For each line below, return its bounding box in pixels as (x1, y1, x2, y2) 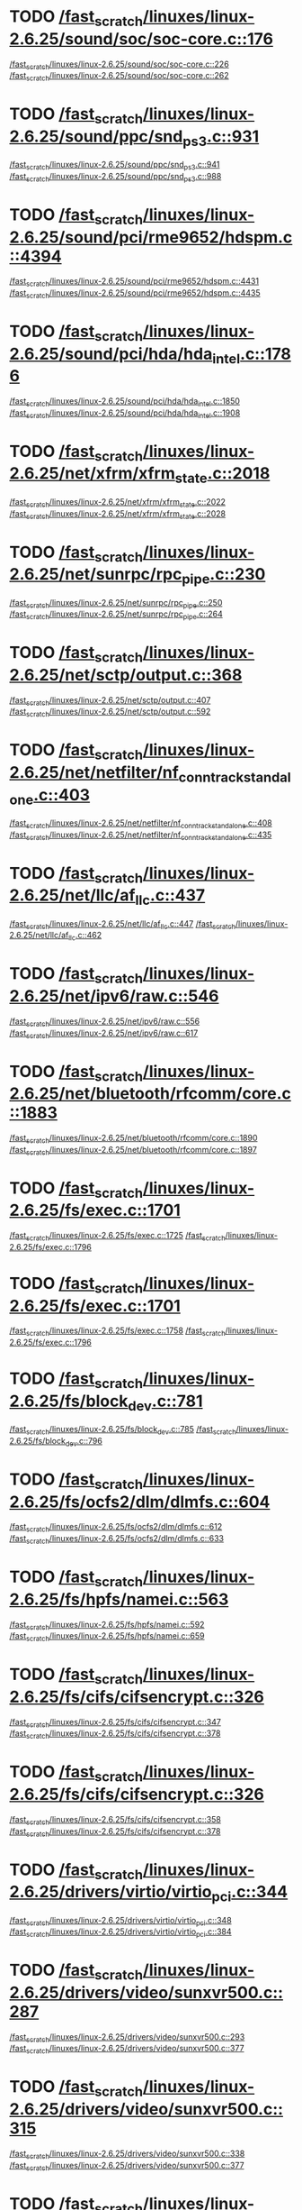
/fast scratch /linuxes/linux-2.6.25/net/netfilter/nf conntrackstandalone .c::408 (9, 817, 272, 830)
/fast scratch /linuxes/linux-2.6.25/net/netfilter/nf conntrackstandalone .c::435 (9, 829, 272, 842)
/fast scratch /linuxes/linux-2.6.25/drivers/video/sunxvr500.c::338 (9, 2148, 245, 2160)
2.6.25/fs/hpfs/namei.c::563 (9, 1589, 229, 1610)
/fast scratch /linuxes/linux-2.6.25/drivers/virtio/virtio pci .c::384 (9, 1926, 232, 1940)
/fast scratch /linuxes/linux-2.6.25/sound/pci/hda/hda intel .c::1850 (9, 396, 241, 408)
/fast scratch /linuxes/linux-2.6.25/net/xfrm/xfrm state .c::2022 (9, 496, 226, 509)
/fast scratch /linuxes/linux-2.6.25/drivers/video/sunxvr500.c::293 (9, 2031, 245, 2044)
